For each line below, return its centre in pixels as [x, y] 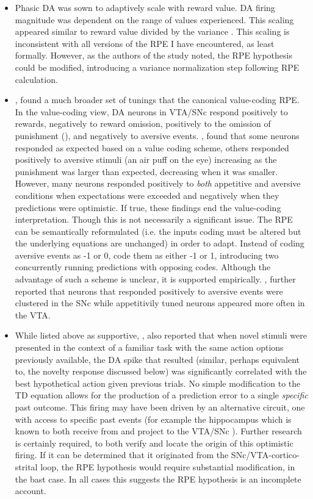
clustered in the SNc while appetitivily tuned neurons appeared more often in [160, 303]
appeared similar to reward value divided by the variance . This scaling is [152, 31]
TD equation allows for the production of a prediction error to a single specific [161, 395]
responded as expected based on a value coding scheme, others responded [152, 147]
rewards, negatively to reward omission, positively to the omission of [143, 124]
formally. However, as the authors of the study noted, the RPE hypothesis [153, 55]
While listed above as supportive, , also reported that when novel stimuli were [161, 335]
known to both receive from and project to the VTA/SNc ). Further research [158, 431]
